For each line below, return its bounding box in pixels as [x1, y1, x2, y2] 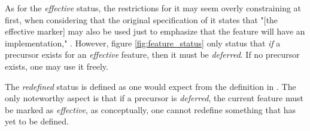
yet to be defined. [5, 115, 69, 127]
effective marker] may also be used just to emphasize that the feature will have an [5, 25, 305, 38]
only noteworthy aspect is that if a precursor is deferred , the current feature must [5, 92, 303, 104]
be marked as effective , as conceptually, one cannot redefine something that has [5, 103, 296, 116]
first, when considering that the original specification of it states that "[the [5, 13, 278, 26]
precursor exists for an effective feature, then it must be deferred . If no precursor [5, 48, 300, 61]
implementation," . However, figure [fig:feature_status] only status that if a [5, 36, 281, 49]
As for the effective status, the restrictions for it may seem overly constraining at [5, 2, 302, 14]
